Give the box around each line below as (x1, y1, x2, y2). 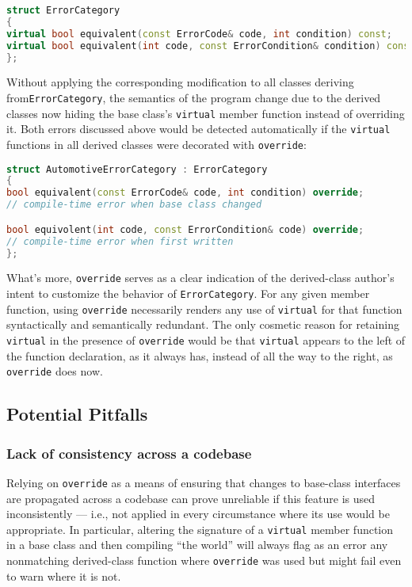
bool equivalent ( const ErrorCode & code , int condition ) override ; (6, 187, 364, 199)
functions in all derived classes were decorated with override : (6, 135, 307, 152)
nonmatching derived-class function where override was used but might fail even (6, 551, 402, 568)
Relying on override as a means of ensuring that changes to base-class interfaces (6, 474, 401, 490)
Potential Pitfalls (6, 402, 148, 426)
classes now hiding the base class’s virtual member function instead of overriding (6, 105, 405, 121)
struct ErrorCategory (6, 5, 120, 16)
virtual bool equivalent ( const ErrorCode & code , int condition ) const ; (6, 28, 392, 40)
